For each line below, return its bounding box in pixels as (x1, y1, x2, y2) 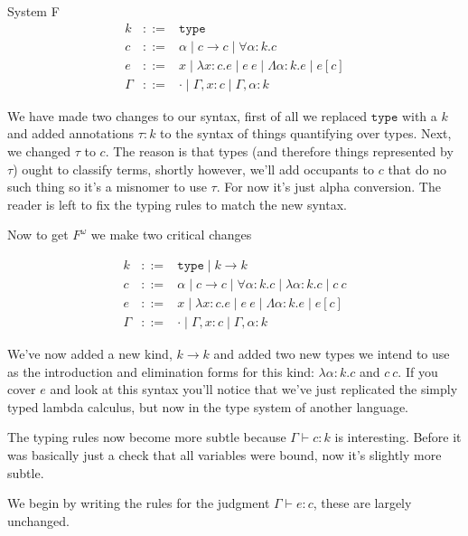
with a (401, 106, 437, 125)
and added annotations (7, 124, 135, 143)
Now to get (7, 225, 69, 244)
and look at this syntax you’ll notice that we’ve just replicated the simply (50, 380, 458, 399)
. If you (398, 362, 438, 381)
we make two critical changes (90, 225, 252, 244)
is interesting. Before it (334, 428, 462, 447)
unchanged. (7, 511, 70, 530)
